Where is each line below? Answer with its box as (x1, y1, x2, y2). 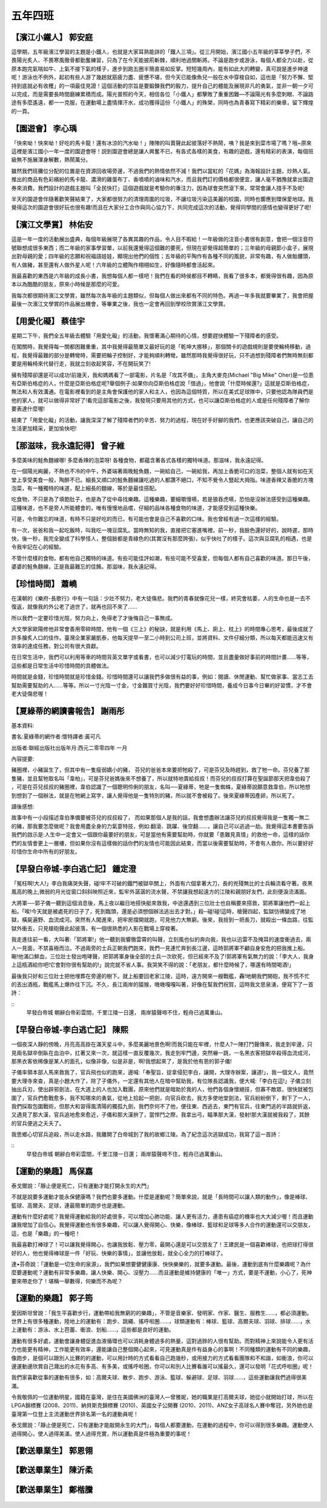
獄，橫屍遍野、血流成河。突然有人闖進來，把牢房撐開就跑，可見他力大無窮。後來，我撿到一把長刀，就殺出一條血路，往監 (11, 916, 314, 924)
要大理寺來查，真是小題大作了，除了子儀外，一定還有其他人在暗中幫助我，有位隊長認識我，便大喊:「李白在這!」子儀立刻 (11, 1077, 312, 1084)
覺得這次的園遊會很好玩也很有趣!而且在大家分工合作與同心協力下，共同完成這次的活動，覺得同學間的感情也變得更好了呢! (11, 203, 312, 211)
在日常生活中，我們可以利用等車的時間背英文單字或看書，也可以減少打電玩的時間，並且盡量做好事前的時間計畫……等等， (11, 653, 312, 661)
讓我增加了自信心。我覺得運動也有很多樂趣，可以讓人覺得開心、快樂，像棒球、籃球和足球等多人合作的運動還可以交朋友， (11, 1221, 314, 1229)
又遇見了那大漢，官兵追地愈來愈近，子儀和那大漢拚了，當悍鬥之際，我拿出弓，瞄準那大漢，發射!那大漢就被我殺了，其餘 (11, 1111, 310, 1119)
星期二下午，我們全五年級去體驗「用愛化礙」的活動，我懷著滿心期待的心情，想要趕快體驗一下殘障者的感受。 (11, 332, 282, 339)
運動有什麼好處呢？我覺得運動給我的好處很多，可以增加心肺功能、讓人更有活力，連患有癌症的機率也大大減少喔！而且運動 (11, 1212, 314, 1220)
